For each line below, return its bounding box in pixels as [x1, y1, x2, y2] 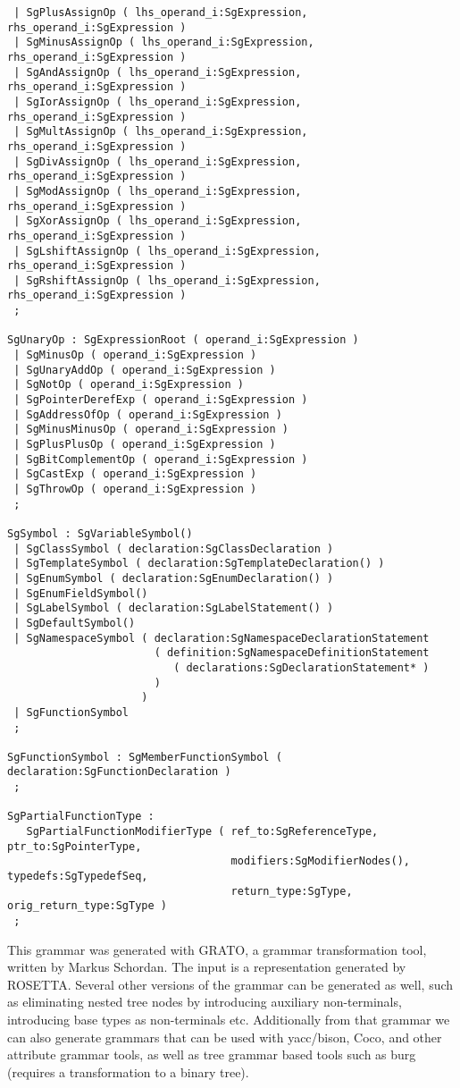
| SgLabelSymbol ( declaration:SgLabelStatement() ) [13, 602, 334, 615]
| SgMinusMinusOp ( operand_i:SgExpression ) [13, 423, 289, 436]
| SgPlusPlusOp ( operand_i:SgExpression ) [13, 438, 276, 451]
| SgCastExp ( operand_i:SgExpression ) [13, 468, 257, 481]
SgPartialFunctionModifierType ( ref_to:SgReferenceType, [26, 825, 379, 839]
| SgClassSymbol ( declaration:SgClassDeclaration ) [13, 542, 334, 555]
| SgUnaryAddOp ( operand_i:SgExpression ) [13, 363, 276, 376]
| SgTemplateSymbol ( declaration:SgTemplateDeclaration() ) [13, 557, 385, 570]
